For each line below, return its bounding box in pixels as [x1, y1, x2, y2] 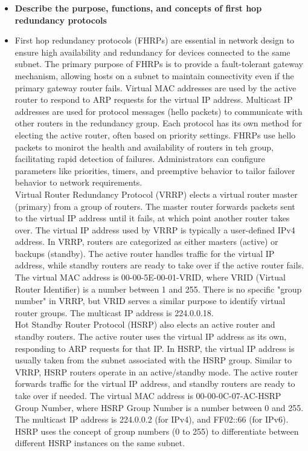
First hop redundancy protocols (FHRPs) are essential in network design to [14, 34, 295, 47]
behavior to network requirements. [14, 176, 143, 189]
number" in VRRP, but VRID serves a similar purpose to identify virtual [14, 294, 286, 307]
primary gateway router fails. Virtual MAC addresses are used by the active [14, 81, 297, 94]
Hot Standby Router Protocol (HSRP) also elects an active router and [14, 318, 275, 331]
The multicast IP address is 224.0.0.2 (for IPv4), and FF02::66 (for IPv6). [14, 413, 289, 426]
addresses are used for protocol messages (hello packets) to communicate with [14, 105, 303, 117]
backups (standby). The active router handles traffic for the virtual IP [14, 247, 275, 259]
